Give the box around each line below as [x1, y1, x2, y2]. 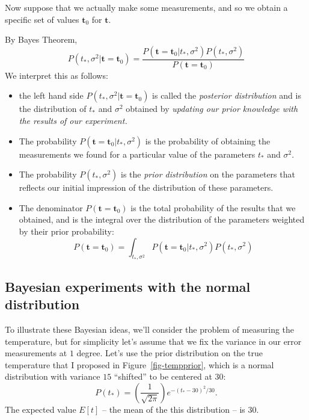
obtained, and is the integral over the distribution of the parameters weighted [19, 213, 305, 226]
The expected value [5, 403, 76, 415]
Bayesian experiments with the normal [5, 277, 251, 295]
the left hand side [19, 89, 84, 102]
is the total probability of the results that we [130, 201, 296, 214]
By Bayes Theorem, [5, 33, 78, 46]
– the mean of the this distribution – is [102, 403, 245, 415]
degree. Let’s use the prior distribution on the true [76, 347, 263, 359]
